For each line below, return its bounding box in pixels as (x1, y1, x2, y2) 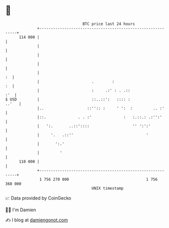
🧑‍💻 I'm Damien (5, 207, 37, 213)
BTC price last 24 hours (82, 21, 136, 26)
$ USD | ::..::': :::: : (5, 96, 130, 102)
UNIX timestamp (91, 185, 124, 191)
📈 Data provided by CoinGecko (5, 195, 72, 201)
